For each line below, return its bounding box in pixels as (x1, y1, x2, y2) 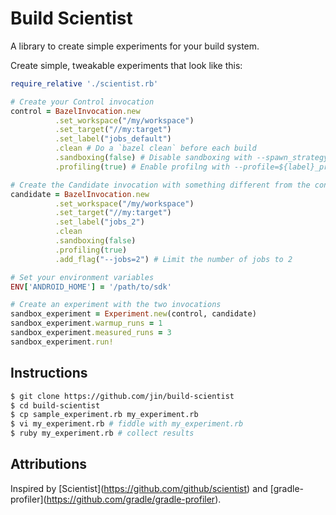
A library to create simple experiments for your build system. (10, 40, 260, 52)
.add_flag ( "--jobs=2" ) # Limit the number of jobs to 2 (54, 254, 293, 264)
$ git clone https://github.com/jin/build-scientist (10, 391, 235, 401)
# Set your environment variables (10, 272, 155, 282)
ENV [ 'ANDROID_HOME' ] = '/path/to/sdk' (10, 282, 172, 292)
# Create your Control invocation (10, 97, 155, 107)
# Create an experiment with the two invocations (10, 300, 222, 310)
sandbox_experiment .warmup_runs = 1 (10, 318, 163, 329)
